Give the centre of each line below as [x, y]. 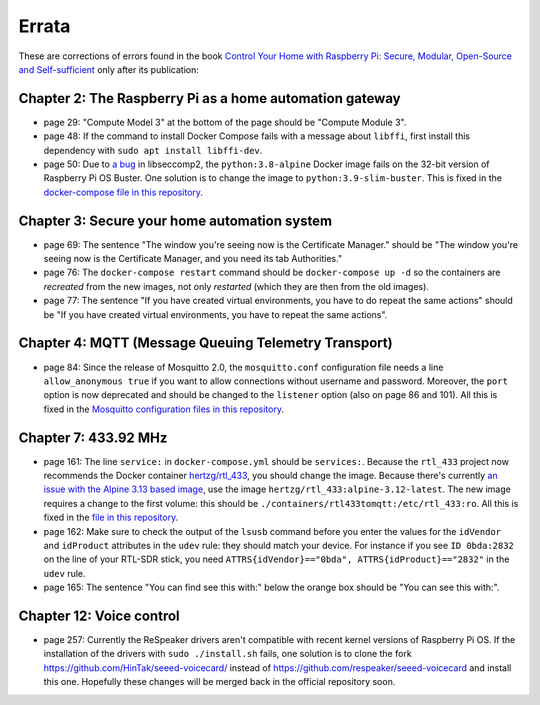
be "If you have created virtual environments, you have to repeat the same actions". [215, 314]
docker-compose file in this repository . [123, 192]
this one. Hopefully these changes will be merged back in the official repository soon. [219, 682]
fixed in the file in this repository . [111, 517]
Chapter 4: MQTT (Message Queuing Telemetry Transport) [206, 343]
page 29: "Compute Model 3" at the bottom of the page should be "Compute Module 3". [225, 122]
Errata [44, 26]
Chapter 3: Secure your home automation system [175, 220]
